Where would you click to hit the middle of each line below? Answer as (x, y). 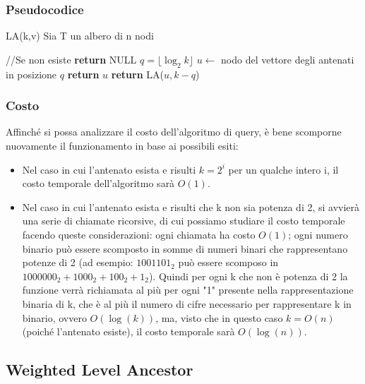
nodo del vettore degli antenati (288, 59)
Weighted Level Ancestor (100, 370)
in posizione (31, 74)
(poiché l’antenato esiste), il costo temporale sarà (128, 331)
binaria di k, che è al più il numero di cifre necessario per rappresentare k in (187, 303)
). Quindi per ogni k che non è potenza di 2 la (248, 276)
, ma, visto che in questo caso (219, 317)
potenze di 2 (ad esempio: (78, 262)
